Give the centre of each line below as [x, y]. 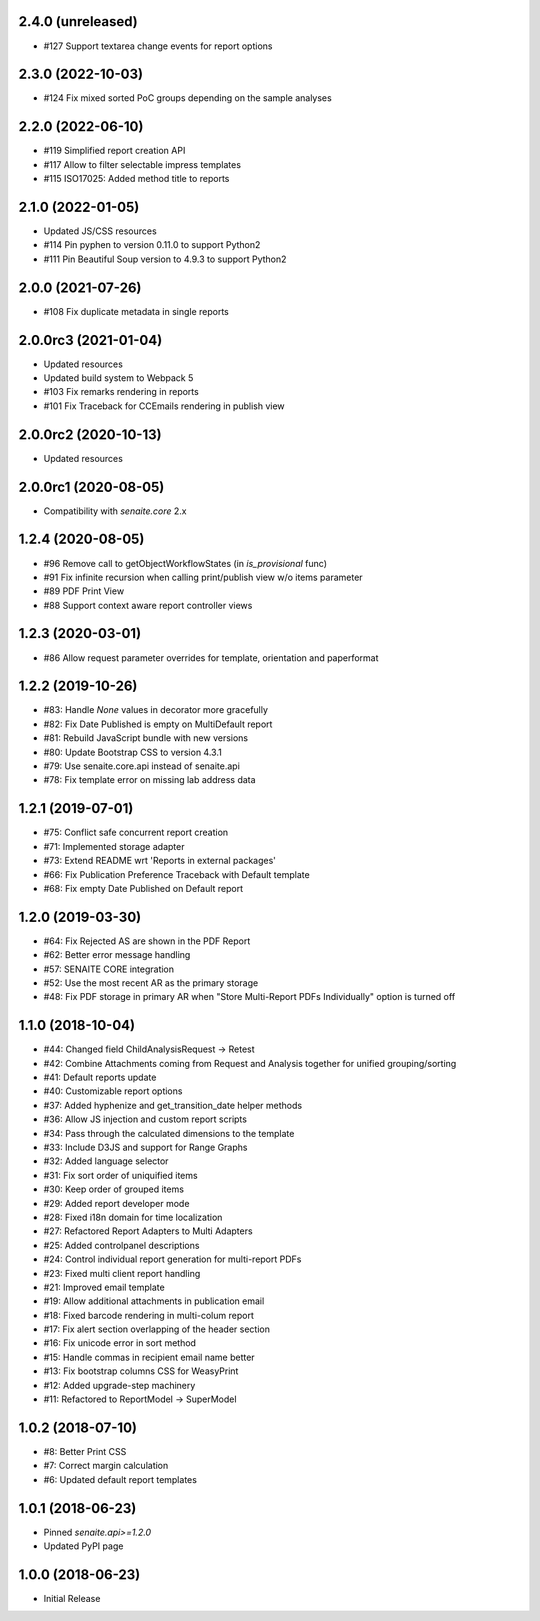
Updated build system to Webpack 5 [118, 378]
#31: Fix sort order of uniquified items [121, 1175]
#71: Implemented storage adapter [114, 846]
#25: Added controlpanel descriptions [121, 1245]
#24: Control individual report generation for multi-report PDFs [172, 1259]
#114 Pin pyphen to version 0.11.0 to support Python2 [152, 245]
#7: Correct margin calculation [106, 1466]
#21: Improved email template [104, 1287]
